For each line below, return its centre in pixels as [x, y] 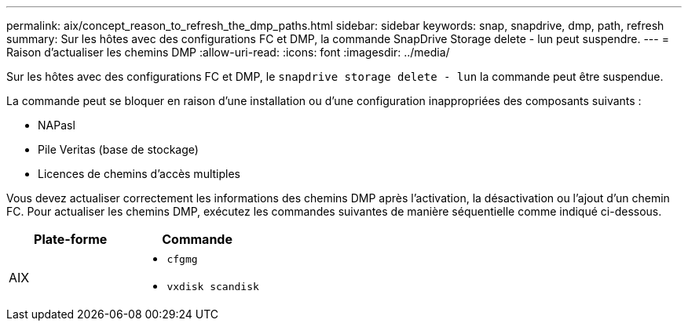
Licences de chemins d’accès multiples [139, 174]
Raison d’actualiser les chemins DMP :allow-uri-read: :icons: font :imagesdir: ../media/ [228, 52]
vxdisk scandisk [213, 287]
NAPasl [57, 125]
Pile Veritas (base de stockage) [118, 149]
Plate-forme [71, 239]
